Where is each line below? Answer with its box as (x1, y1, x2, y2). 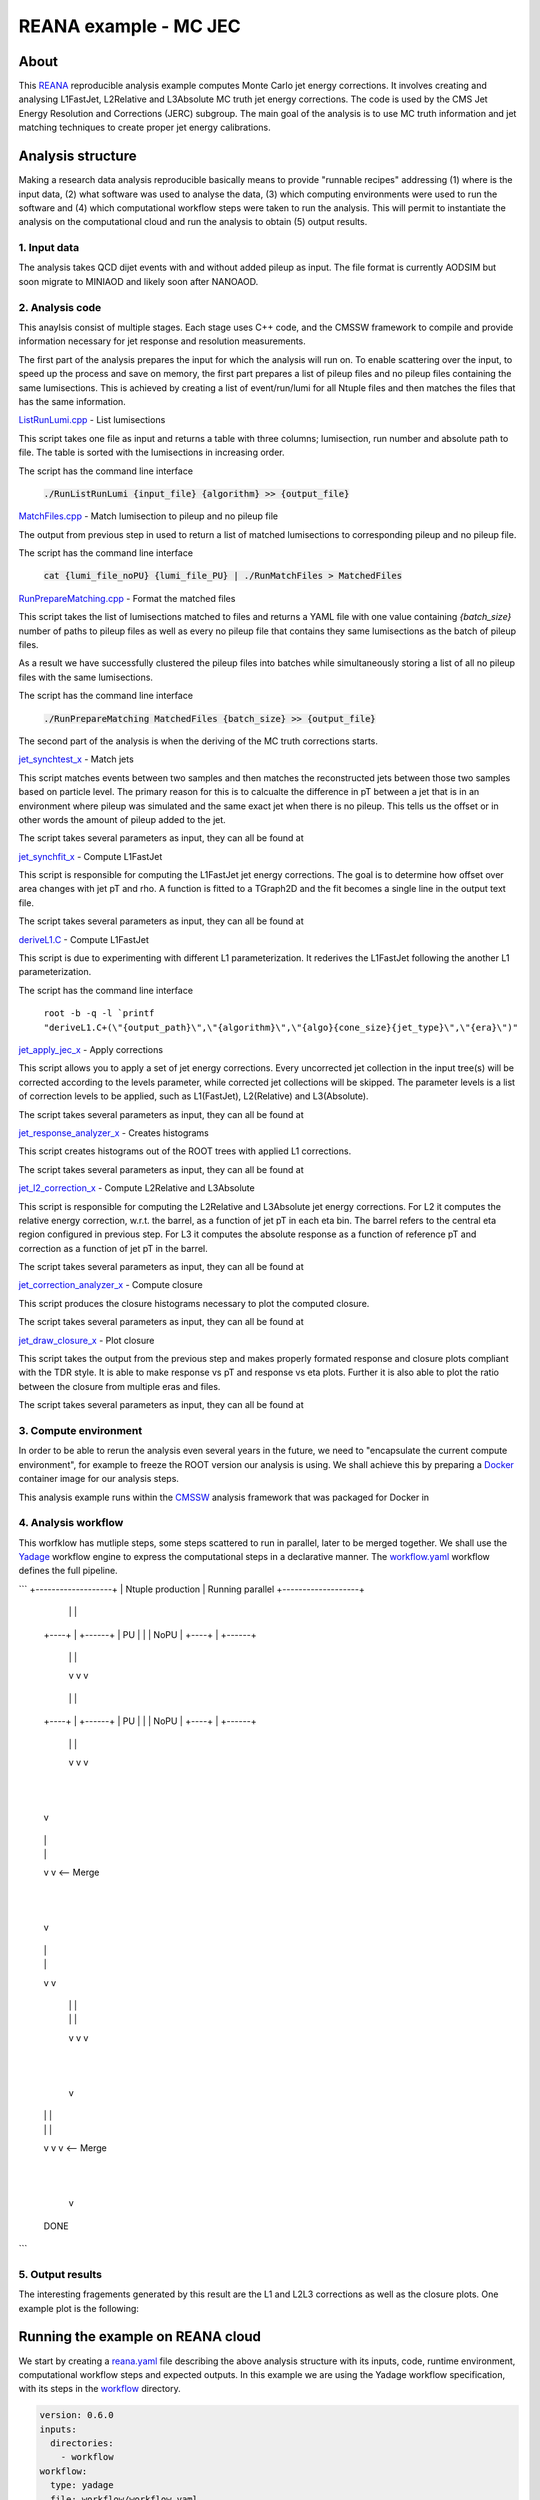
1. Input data (18, 241, 80, 255)
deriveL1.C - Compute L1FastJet (18, 933, 149, 945)
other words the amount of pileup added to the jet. (18, 813, 227, 825)
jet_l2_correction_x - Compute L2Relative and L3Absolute (18, 1182, 255, 1194)
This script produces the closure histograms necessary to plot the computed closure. (18, 1297, 370, 1309)
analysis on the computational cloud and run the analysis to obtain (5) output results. (18, 216, 368, 228)
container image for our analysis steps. (18, 1473, 180, 1485)
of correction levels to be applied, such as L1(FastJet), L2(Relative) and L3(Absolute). (18, 1090, 369, 1102)
